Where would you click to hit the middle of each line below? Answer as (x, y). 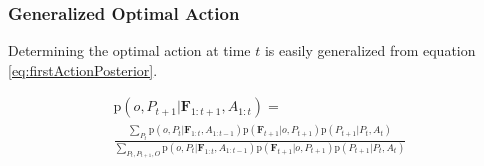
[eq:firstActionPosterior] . (83, 69)
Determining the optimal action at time (129, 50)
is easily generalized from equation (370, 50)
